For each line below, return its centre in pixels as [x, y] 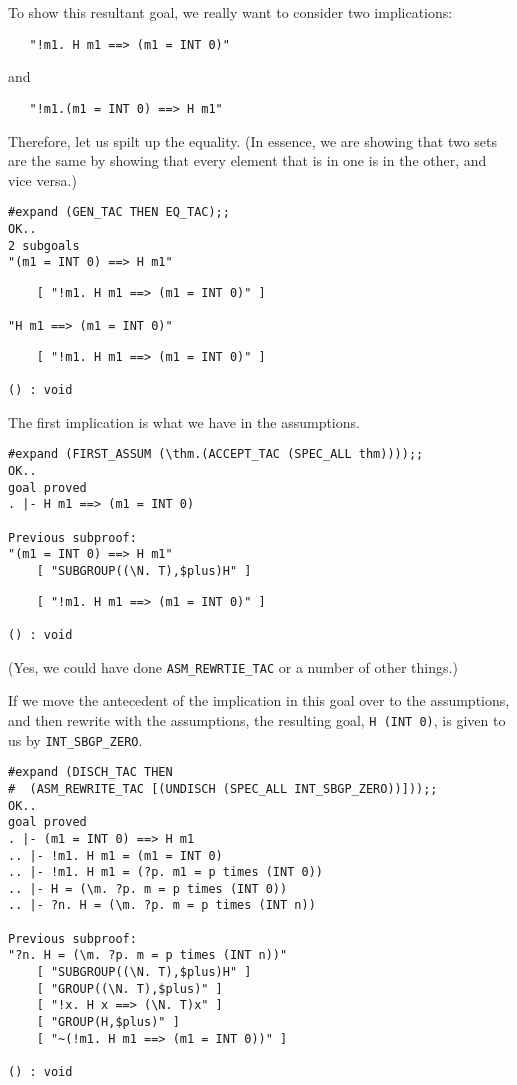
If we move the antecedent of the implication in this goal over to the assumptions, [259, 700]
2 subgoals [44, 245]
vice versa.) [42, 179]
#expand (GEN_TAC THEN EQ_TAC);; [119, 212]
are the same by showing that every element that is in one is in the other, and [247, 160]
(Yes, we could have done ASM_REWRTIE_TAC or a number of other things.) [233, 666]
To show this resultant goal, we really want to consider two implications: [230, 12]
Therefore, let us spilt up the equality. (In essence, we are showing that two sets [253, 140]
